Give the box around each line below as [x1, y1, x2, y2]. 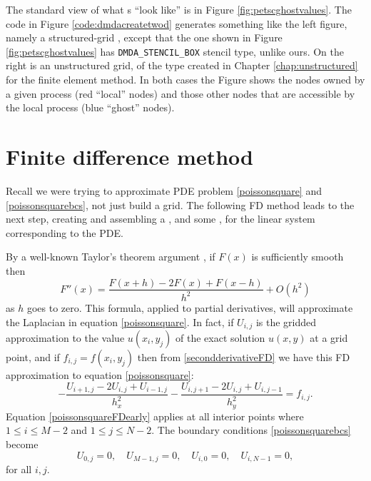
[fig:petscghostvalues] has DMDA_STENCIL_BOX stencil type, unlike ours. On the [6, 44, 345, 59]
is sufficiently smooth [251, 249, 344, 264]
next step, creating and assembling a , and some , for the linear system [6, 211, 315, 226]
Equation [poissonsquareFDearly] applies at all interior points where [6, 408, 304, 423]
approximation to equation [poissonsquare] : [6, 367, 194, 382]
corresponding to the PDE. [6, 225, 123, 240]
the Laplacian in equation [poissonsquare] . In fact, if [6, 314, 234, 329]
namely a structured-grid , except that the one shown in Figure [6, 30, 283, 45]
